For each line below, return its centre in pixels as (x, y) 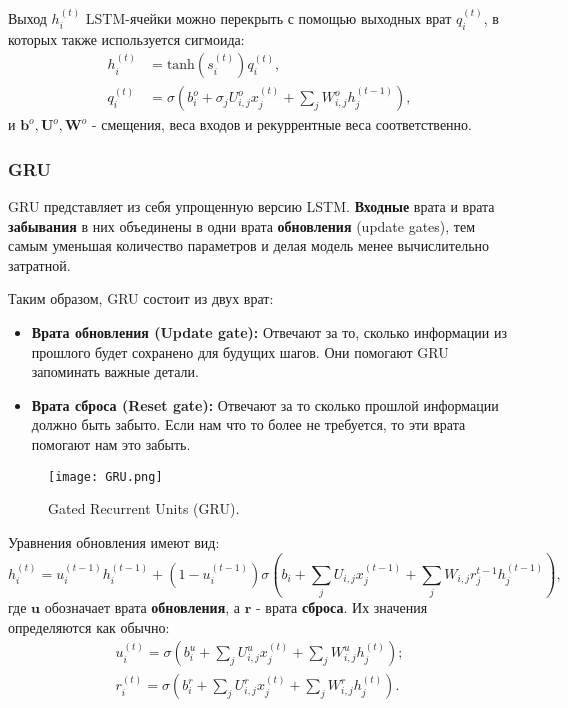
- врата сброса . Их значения (341, 607)
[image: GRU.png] (105, 476)
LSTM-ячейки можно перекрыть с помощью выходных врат (268, 17)
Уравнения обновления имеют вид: (114, 541)
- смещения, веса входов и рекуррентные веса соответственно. (281, 124)
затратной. (39, 264)
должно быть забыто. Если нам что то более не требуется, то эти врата (248, 424)
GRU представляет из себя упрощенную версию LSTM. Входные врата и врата (251, 206)
